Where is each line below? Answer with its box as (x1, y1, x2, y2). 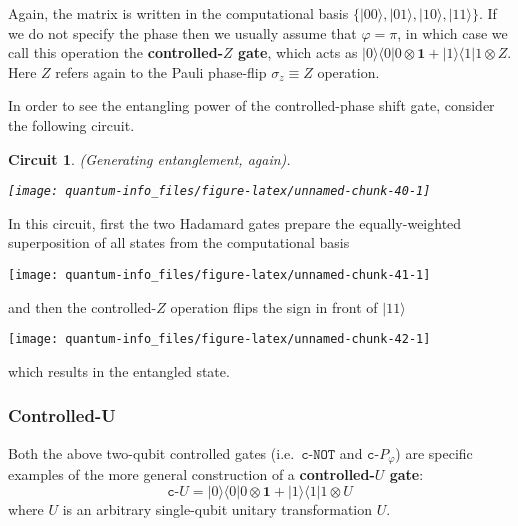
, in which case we (397, 22, 508, 43)
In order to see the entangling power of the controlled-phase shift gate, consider (8, 95, 495, 116)
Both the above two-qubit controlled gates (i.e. (8, 442, 295, 463)
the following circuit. (8, 114, 135, 135)
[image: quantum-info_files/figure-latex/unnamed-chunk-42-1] (8, 332, 431, 347)
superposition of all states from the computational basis (8, 232, 350, 253)
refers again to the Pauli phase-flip (55, 61, 267, 82)
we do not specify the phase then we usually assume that (8, 22, 357, 43)
